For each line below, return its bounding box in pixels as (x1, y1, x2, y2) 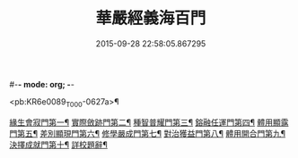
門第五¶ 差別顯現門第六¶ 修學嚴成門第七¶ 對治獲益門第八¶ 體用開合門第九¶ (9, 128, 285, 138)
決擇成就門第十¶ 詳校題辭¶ (9, 139, 108, 150)
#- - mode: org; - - (9, 79, 74, 89)
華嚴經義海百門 (95, 8, 206, 29)
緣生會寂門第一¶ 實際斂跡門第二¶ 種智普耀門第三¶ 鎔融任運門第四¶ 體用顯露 (9, 117, 289, 128)
